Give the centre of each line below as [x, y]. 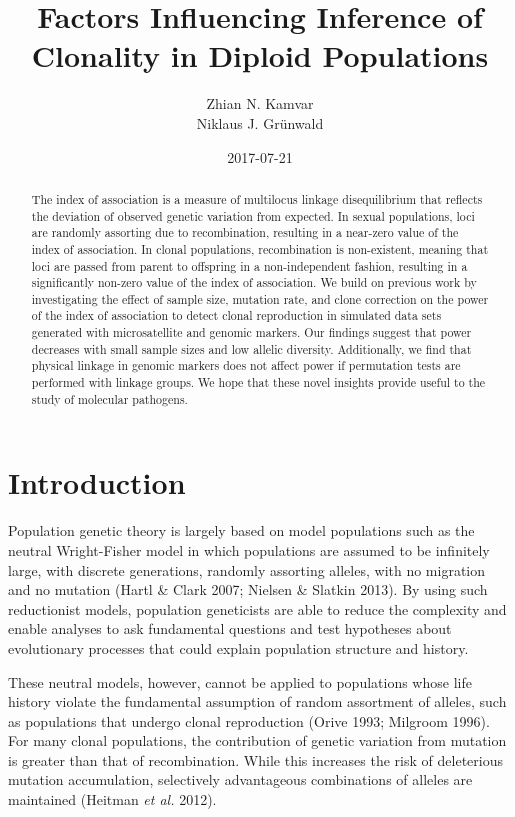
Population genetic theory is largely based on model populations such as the [241, 530]
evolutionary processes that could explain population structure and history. [238, 647]
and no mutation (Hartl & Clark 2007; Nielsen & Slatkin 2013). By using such [248, 589]
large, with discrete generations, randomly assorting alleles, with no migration [247, 569]
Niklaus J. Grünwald [260, 122]
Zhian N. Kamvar [260, 103]
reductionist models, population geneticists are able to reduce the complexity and [257, 608]
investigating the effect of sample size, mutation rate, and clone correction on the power [260, 298]
